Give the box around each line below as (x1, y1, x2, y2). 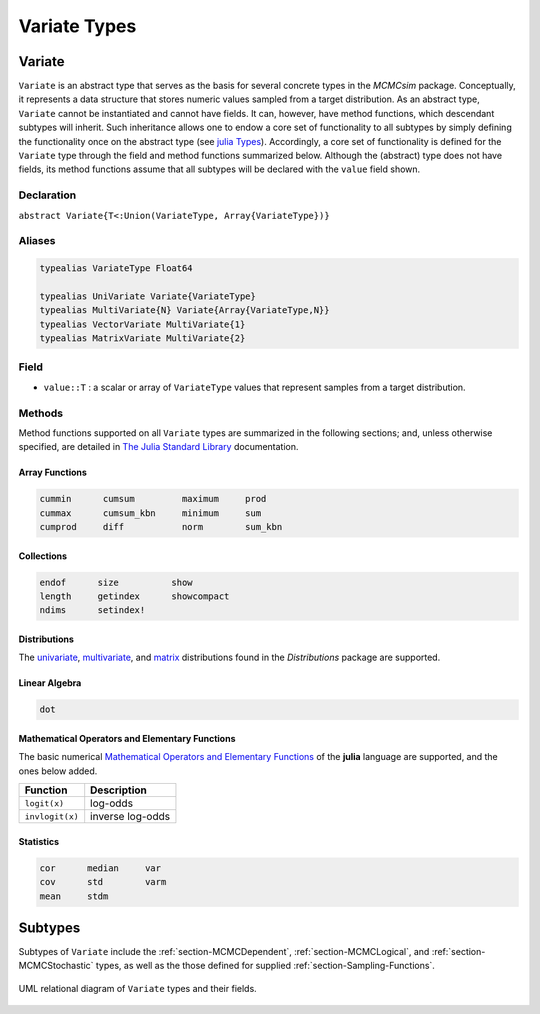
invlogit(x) (24, 811, 79, 822)
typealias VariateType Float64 (39, 263, 194, 274)
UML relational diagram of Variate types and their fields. (18, 982, 257, 994)
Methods (18, 406, 64, 420)
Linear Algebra (18, 677, 82, 689)
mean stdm (39, 890, 109, 902)
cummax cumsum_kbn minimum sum (39, 507, 262, 519)
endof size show (39, 576, 194, 588)
